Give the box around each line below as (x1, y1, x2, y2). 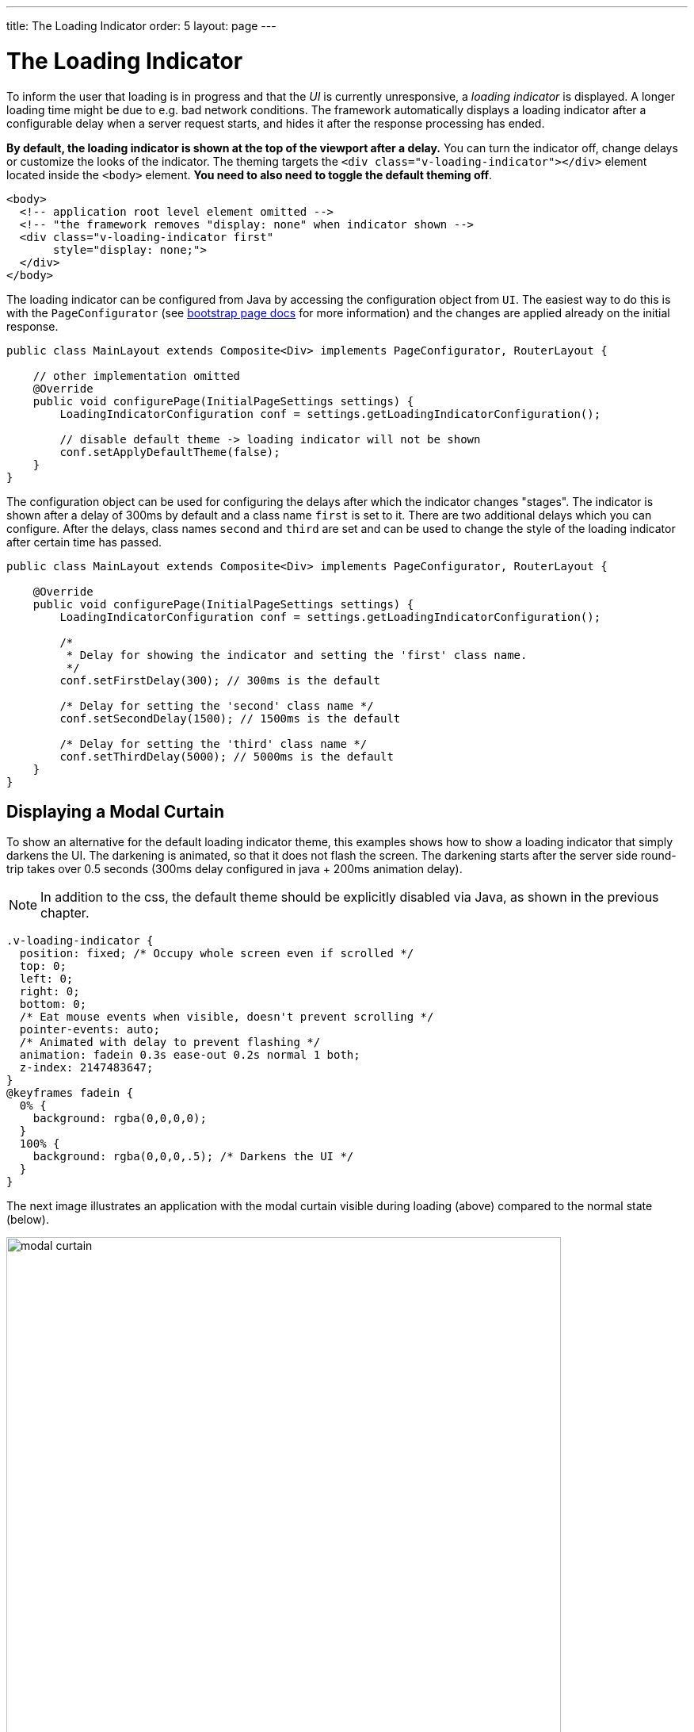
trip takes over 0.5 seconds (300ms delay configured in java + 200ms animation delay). (6, 862, 463, 876)
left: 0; (19, 972, 74, 986)
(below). (6, 1213, 49, 1227)
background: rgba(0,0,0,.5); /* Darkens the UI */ (32, 1150, 354, 1163)
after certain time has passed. (6, 535, 162, 549)
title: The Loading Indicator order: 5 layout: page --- (6, 19, 276, 33)
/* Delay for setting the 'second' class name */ (59, 699, 374, 712)
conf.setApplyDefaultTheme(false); (59, 445, 280, 458)
